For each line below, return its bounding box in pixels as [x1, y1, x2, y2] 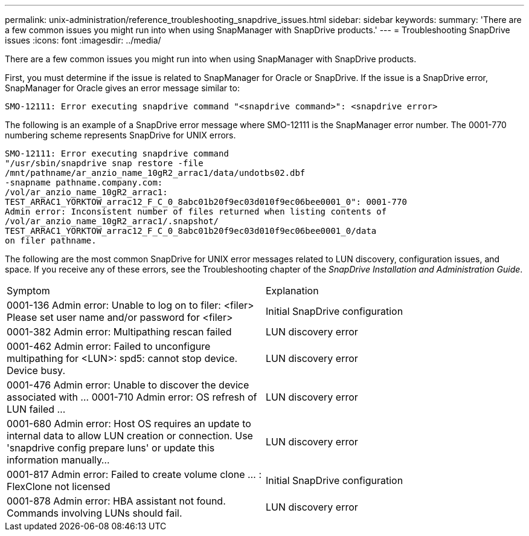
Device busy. [7, 364, 65, 376]
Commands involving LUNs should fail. [7, 507, 182, 519]
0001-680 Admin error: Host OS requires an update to [7, 418, 251, 430]
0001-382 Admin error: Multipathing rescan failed [7, 326, 232, 338]
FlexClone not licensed [7, 480, 111, 492]
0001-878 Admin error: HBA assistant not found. [7, 495, 226, 507]
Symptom [7, 285, 50, 297]
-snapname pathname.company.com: [5, 178, 163, 187]
